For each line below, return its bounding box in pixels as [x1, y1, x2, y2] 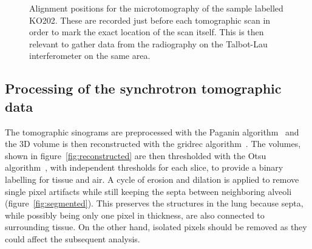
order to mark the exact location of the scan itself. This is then [29, 26, 264, 38]
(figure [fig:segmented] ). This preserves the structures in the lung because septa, [5, 197, 304, 210]
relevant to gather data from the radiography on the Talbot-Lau [29, 37, 268, 50]
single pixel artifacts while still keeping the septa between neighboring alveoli [5, 185, 292, 197]
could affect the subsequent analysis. [5, 232, 140, 245]
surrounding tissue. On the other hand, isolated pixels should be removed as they [5, 220, 307, 233]
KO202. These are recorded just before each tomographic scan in [29, 13, 271, 26]
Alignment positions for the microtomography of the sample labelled [29, 2, 283, 14]
